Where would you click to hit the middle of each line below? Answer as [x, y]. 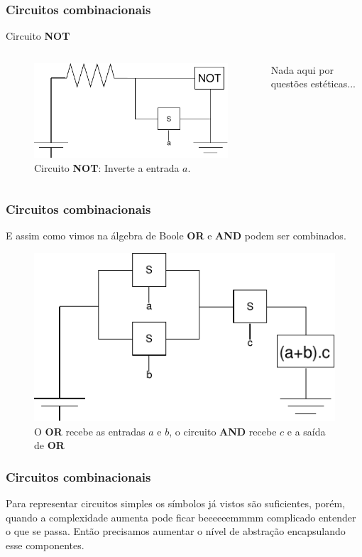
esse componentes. [45, 545]
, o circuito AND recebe [223, 431]
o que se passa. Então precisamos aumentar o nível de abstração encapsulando [176, 531]
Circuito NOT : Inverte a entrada [107, 167]
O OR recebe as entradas [90, 431]
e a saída [306, 431]
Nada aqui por [302, 69]
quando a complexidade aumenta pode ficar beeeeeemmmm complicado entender [181, 517]
